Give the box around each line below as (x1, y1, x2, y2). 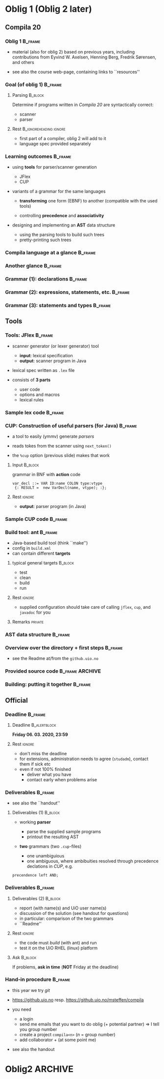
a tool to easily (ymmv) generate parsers (12, 433, 94, 439)
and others (12, 59, 34, 65)
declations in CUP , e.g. (26, 863, 73, 869)
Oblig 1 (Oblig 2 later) (5, 3, 92, 15)
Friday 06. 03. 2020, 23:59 (12, 731, 69, 738)
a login (19, 1016, 33, 1022)
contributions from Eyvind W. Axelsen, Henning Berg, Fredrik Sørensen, (12, 54, 157, 60)
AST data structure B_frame (5, 631, 70, 638)
